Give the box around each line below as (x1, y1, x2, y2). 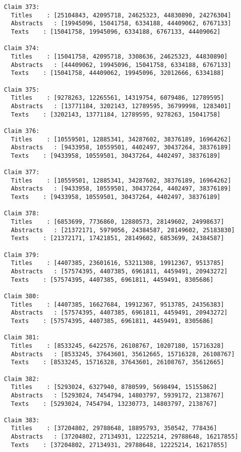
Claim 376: (4, 127, 40, 134)
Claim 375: (4, 86, 40, 93)
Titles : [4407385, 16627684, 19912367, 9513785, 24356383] (11, 301, 224, 308)
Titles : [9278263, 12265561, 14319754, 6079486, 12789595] (11, 94, 224, 102)
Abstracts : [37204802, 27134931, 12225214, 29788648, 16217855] (11, 433, 239, 441)
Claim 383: (4, 416, 40, 424)
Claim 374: (4, 45, 40, 52)
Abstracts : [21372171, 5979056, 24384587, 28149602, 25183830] (11, 226, 235, 234)
